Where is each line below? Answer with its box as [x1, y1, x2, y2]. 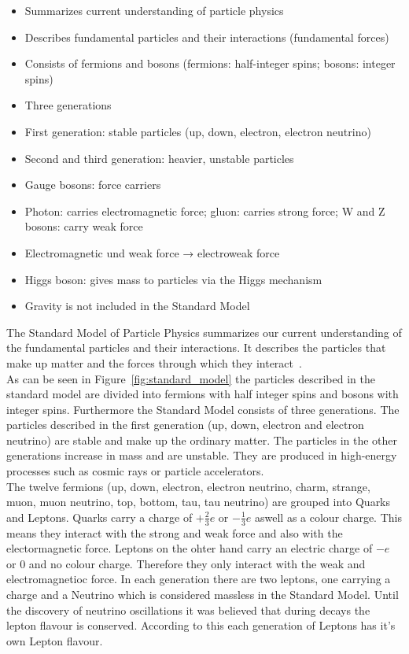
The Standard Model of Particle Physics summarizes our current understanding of [6, 323, 402, 340]
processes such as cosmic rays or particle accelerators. [6, 463, 264, 479]
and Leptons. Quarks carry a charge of [6, 508, 193, 525]
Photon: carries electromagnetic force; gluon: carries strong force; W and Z [24, 202, 385, 219]
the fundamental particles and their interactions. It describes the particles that [6, 339, 386, 356]
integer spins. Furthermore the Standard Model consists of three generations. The [6, 401, 400, 417]
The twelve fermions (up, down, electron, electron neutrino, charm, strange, [6, 478, 370, 494]
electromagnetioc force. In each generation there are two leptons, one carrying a [6, 571, 391, 587]
